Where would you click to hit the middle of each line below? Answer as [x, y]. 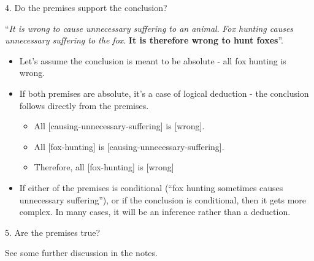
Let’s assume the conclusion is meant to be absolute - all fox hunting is [153, 60]
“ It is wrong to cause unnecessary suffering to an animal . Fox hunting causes [149, 28]
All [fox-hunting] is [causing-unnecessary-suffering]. [129, 146]
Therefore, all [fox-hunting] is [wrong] [104, 167]
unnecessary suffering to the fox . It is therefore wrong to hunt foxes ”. [144, 40]
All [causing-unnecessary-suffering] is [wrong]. [119, 126]
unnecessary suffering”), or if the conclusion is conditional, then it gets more [163, 199]
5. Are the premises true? [53, 232]
